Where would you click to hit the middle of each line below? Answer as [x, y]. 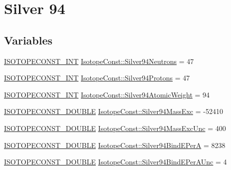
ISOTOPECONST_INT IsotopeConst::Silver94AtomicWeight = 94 [107, 94]
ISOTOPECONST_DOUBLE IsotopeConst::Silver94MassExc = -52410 [114, 111]
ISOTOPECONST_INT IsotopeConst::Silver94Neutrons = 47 [99, 61]
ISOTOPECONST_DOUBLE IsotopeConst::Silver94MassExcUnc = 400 [115, 128]
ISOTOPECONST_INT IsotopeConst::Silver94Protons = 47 [97, 78]
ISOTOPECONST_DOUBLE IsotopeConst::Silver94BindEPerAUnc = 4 [115, 162]
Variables [28, 40]
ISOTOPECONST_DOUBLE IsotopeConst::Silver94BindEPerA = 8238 [115, 145]
